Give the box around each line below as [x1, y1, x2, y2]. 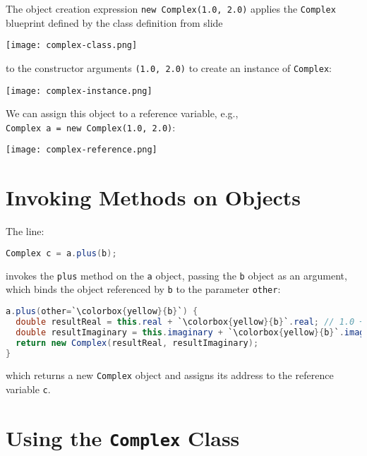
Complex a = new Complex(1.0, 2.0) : [6, 119, 176, 134]
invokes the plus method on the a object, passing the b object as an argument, [6, 268, 347, 282]
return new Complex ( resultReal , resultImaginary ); [16, 337, 259, 348]
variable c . [6, 382, 51, 397]
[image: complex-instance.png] [6, 85, 152, 96]
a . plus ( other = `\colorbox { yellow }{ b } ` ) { [6, 306, 198, 317]
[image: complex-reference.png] [6, 145, 157, 155]
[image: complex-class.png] [6, 40, 138, 51]
